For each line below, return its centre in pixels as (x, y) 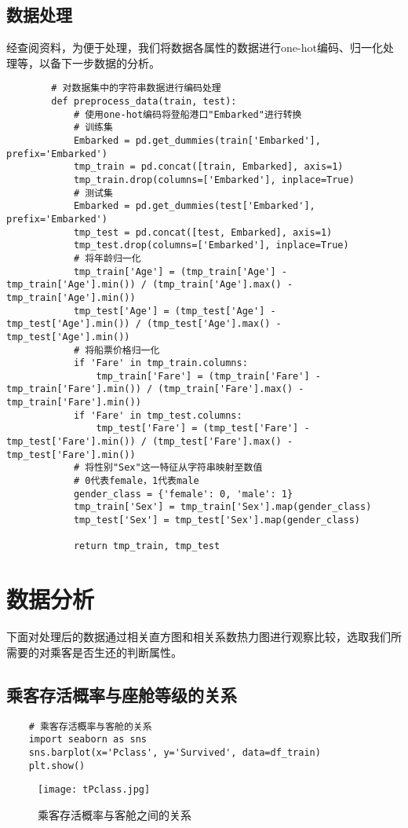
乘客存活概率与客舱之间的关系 (115, 814)
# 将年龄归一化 (107, 258)
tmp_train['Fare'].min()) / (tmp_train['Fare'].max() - (155, 389)
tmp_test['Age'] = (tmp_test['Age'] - (175, 311)
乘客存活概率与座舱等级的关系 (122, 694)
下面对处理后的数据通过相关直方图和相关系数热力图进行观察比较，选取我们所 (204, 637)
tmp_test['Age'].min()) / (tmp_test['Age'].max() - (144, 324)
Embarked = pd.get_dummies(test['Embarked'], (194, 206)
